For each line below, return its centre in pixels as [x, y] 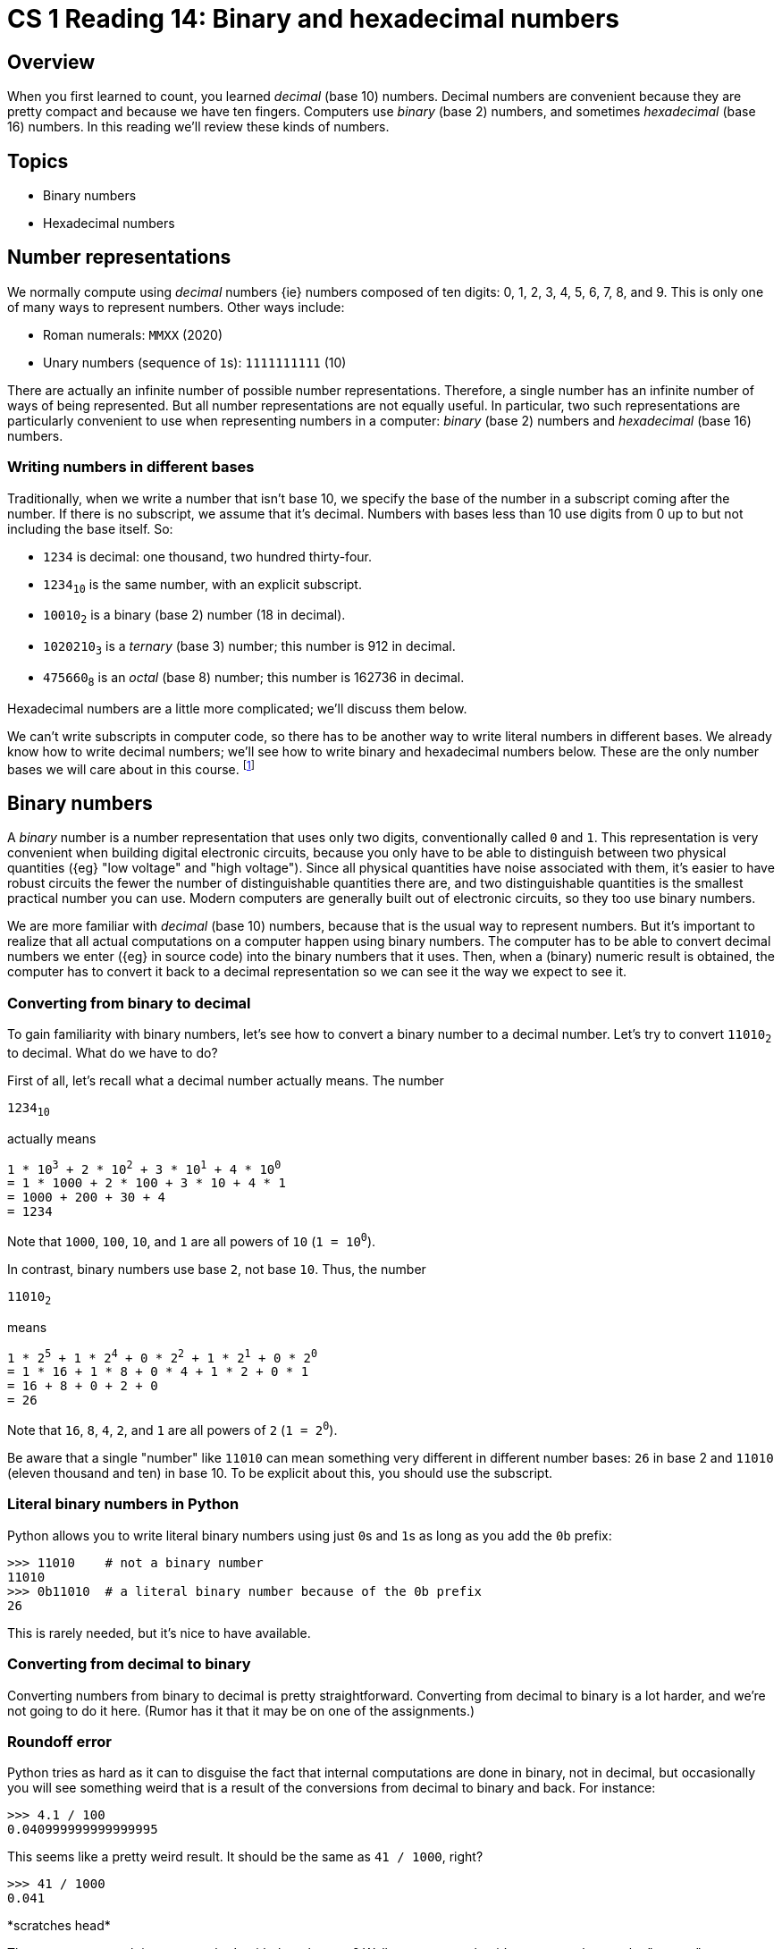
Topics [38, 161]
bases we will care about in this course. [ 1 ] [131, 768]
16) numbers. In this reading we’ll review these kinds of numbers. [198, 127]
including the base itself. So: [90, 528]
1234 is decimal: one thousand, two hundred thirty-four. [207, 556]
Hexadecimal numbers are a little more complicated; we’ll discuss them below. [237, 708]
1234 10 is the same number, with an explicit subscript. [202, 586]
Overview [51, 62]
